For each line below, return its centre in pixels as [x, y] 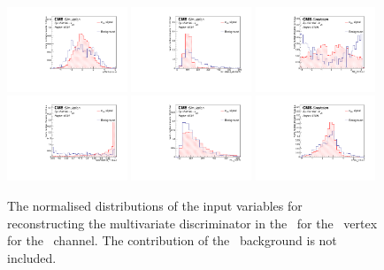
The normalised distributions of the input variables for [155, 205]
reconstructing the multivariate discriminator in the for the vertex [192, 223]
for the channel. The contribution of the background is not [172, 240]
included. [32, 257]
